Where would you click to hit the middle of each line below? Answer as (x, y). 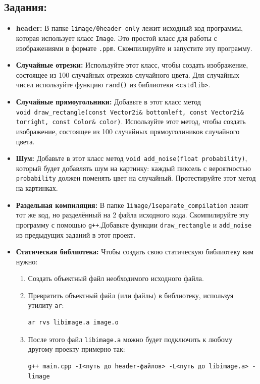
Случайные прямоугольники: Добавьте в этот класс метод (108, 102)
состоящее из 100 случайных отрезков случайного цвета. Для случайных (128, 74)
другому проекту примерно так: (76, 349)
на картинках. (37, 188)
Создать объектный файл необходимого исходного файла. (116, 278)
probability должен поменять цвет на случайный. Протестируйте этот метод (136, 178)
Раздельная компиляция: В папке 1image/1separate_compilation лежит (132, 205)
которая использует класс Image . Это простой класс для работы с (116, 38)
